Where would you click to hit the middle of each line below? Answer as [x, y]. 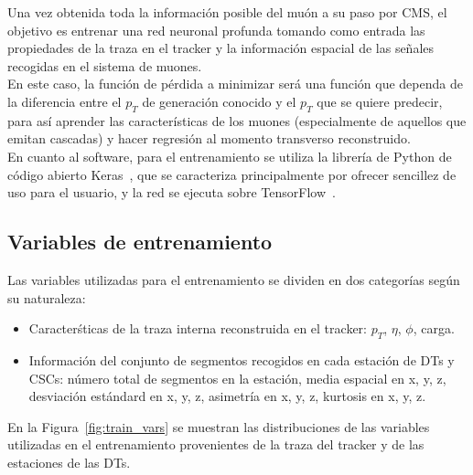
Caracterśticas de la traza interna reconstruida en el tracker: [198, 328]
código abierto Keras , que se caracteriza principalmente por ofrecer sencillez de [232, 174]
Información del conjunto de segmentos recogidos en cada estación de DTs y [242, 359]
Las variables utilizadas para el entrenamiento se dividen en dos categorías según [234, 279]
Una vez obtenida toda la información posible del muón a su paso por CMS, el [227, 12]
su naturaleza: [47, 297]
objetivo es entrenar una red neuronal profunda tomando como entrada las [216, 30]
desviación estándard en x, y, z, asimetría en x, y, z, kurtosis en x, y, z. [227, 396]
